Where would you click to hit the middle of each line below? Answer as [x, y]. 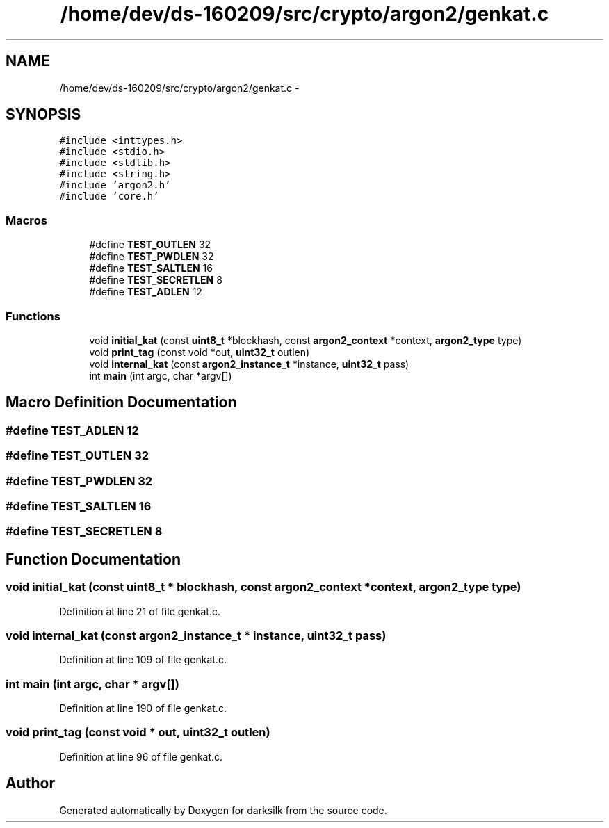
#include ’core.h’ [109, 196]
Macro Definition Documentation [121, 403]
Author [30, 784]
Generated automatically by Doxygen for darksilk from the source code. [223, 810]
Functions [33, 316]
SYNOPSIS [43, 115]
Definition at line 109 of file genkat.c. [143, 660]
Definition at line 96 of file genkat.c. [141, 756]
